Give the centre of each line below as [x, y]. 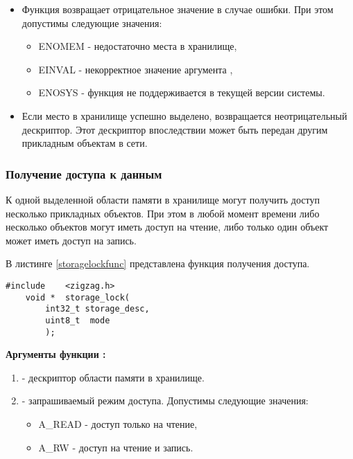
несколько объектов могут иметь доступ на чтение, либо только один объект [167, 227]
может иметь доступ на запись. [71, 240]
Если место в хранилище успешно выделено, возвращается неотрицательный [184, 115]
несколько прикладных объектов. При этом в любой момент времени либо [163, 213]
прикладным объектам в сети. [85, 143]
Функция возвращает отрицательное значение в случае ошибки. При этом [178, 9]
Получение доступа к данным [84, 173]
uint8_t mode [78, 320]
